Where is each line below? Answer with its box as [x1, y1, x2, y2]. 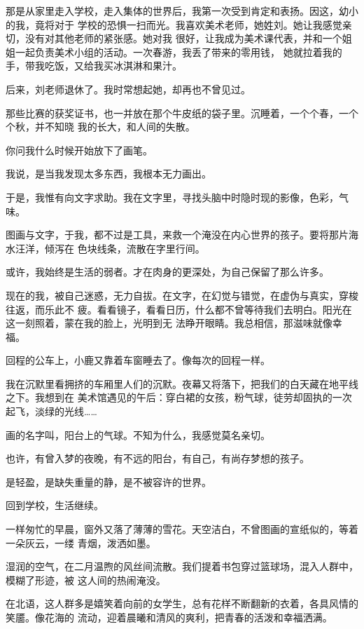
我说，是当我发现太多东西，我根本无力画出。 [6, 166, 211, 181]
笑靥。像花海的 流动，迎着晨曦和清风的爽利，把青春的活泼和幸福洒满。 [6, 610, 332, 624]
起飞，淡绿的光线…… [6, 404, 97, 419]
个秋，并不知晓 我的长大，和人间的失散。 [6, 119, 195, 134]
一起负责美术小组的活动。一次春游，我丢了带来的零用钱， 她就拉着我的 [15, 44, 342, 59]
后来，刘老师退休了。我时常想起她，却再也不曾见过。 [6, 81, 251, 96]
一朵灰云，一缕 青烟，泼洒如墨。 [6, 535, 156, 550]
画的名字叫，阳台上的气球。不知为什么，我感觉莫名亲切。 [6, 427, 270, 442]
